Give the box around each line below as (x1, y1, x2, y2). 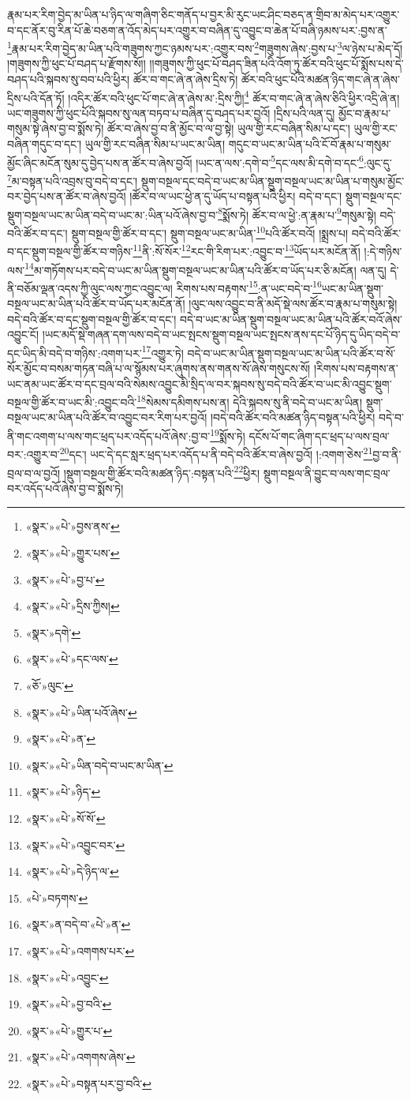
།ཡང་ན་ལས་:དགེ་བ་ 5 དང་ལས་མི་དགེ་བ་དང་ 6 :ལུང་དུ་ (196, 152, 392, 171)
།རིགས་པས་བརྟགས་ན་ (313, 360, 398, 377)
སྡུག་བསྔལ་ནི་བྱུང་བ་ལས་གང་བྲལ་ (263, 464, 390, 481)
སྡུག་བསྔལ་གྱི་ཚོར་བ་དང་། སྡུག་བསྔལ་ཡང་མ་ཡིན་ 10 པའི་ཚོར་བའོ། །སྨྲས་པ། (71, 223, 349, 241)
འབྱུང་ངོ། (7, 326, 39, 343)
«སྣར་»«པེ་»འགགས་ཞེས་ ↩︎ (25, 1049, 136, 1065)
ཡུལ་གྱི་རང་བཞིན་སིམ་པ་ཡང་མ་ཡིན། (84, 136, 226, 152)
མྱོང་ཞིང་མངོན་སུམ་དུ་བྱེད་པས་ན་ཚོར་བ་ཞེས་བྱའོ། (7, 154, 192, 171)
